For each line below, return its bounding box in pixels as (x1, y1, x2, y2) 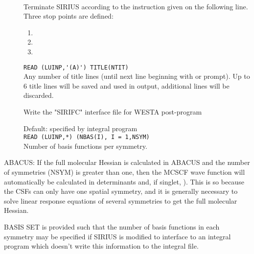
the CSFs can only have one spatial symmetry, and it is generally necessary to (4, 186, 238, 196)
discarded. (23, 90, 54, 100)
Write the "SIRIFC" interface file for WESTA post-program (23, 107, 202, 116)
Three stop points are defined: (23, 11, 114, 21)
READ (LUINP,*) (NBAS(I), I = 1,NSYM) (23, 134, 150, 141)
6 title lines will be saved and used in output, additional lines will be (23, 80, 230, 91)
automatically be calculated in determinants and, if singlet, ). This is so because (4, 176, 244, 186)
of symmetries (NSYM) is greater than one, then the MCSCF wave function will (4, 167, 245, 177)
